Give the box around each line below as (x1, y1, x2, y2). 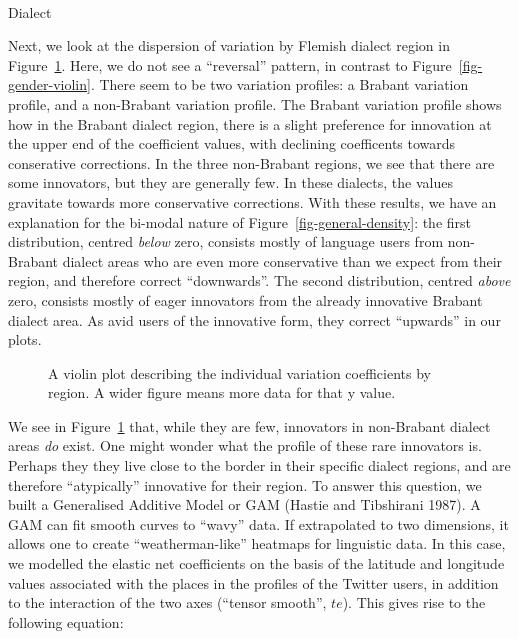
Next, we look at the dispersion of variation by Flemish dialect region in (8, 35, 450, 56)
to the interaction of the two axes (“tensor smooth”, (8, 592, 327, 613)
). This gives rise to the (342, 592, 486, 613)
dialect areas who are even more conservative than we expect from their (62, 250, 503, 271)
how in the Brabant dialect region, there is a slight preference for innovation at (8, 113, 492, 134)
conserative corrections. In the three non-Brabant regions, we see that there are (8, 152, 495, 173)
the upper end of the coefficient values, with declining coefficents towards (8, 133, 456, 154)
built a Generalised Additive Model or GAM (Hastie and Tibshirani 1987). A (8, 494, 481, 515)
